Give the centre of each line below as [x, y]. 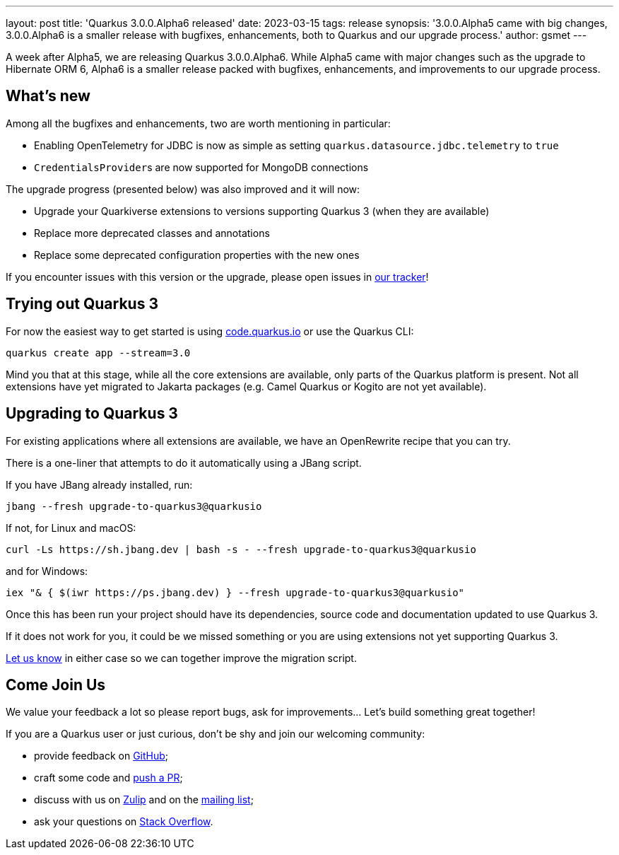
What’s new [48, 96]
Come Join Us [56, 685]
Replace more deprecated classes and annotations [152, 233]
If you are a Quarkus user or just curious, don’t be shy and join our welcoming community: [216, 734]
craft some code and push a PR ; [108, 778]
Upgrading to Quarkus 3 [92, 414]
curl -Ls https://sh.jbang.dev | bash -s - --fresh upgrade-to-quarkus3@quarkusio [241, 549]
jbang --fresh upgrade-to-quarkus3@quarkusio [134, 506]
